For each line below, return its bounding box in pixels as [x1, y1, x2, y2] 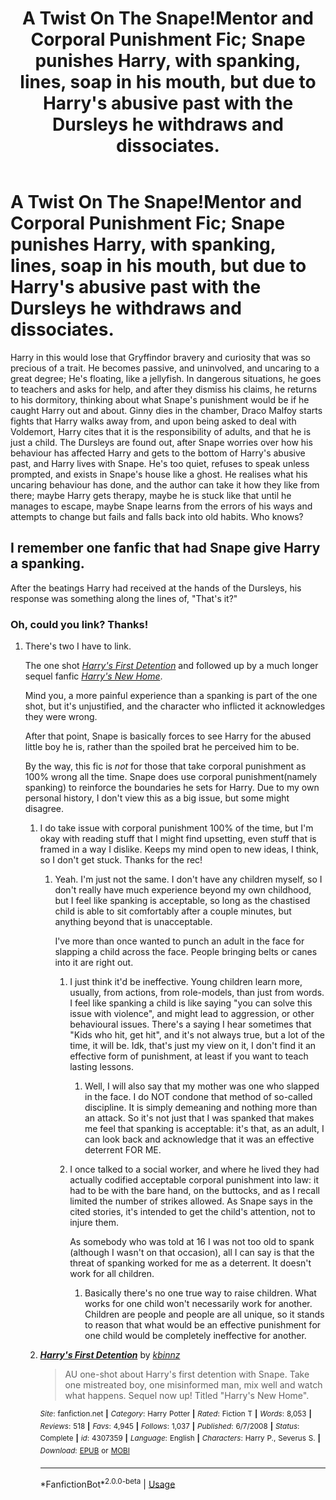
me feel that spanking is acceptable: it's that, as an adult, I [84, 1123, 325, 1135]
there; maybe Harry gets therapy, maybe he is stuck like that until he [10, 489, 292, 501]
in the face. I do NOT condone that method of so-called [84, 1091, 313, 1103]
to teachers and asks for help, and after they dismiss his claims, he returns [10, 383, 318, 395]
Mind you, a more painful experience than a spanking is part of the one [24, 690, 318, 702]
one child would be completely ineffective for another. [84, 1330, 307, 1342]
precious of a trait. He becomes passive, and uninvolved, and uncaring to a [10, 362, 320, 374]
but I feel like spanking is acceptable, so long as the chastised [54, 895, 311, 907]
